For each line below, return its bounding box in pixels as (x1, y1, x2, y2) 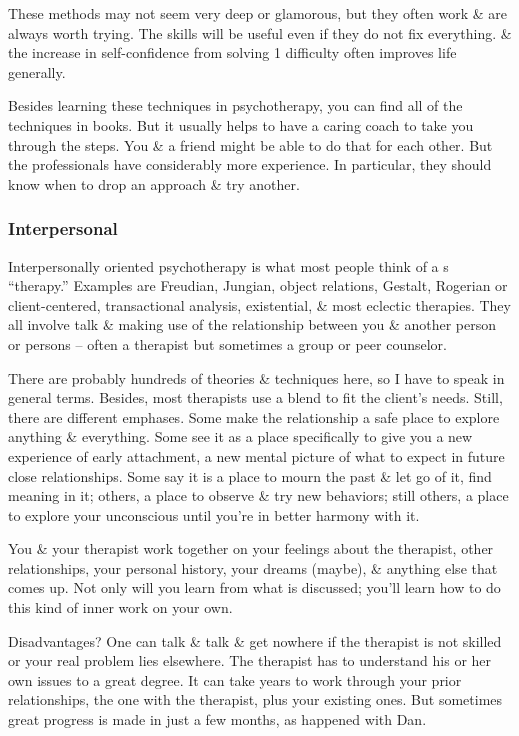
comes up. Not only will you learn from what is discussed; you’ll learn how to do (8, 577, 501, 598)
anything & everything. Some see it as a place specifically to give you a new (8, 426, 473, 447)
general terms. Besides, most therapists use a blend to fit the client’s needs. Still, (8, 387, 503, 408)
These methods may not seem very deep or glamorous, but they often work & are (8, 3, 507, 23)
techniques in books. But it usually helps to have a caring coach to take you (8, 114, 474, 135)
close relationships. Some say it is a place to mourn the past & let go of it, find (8, 465, 492, 486)
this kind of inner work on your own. (8, 597, 233, 618)
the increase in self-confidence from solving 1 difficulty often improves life (8, 42, 457, 63)
